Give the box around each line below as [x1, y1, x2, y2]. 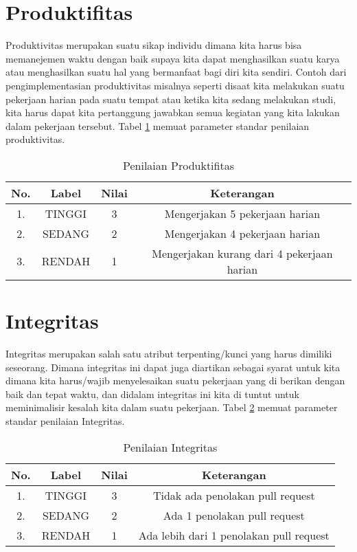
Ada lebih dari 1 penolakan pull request [138, 527, 330, 543]
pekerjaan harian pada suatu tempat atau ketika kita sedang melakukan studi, [5, 91, 336, 106]
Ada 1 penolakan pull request [163, 507, 305, 523]
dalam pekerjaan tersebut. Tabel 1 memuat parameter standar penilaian [5, 118, 310, 133]
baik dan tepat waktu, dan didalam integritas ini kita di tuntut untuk [5, 386, 299, 401]
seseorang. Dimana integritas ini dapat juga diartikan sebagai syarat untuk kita [5, 360, 341, 374]
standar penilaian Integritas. [5, 413, 125, 428]
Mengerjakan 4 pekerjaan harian [164, 225, 321, 241]
